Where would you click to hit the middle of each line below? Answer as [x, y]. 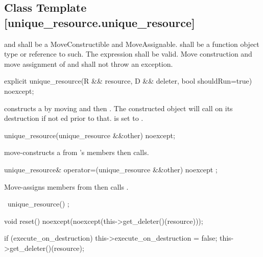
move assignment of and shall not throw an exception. [89, 63]
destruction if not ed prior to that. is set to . [74, 118]
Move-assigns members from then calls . [66, 186]
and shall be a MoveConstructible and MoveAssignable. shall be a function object [132, 44]
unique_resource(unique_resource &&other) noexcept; [90, 135]
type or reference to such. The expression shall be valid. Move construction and [128, 54]
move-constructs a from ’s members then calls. [77, 152]
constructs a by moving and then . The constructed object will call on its [118, 108]
